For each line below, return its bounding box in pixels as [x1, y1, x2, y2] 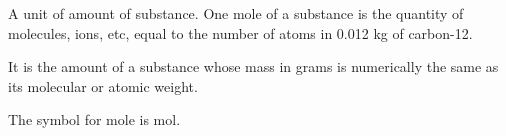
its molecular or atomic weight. [8, 75, 198, 96]
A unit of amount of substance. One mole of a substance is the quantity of [8, 3, 464, 23]
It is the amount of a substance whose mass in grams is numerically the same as [8, 56, 499, 77]
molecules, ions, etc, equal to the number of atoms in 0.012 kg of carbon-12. [8, 22, 473, 43]
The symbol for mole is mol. [8, 109, 181, 130]
